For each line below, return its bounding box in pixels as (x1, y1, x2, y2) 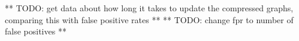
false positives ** (5, 25, 67, 37)
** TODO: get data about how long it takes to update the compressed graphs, (5, 2, 294, 14)
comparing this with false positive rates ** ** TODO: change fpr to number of (5, 13, 294, 26)
